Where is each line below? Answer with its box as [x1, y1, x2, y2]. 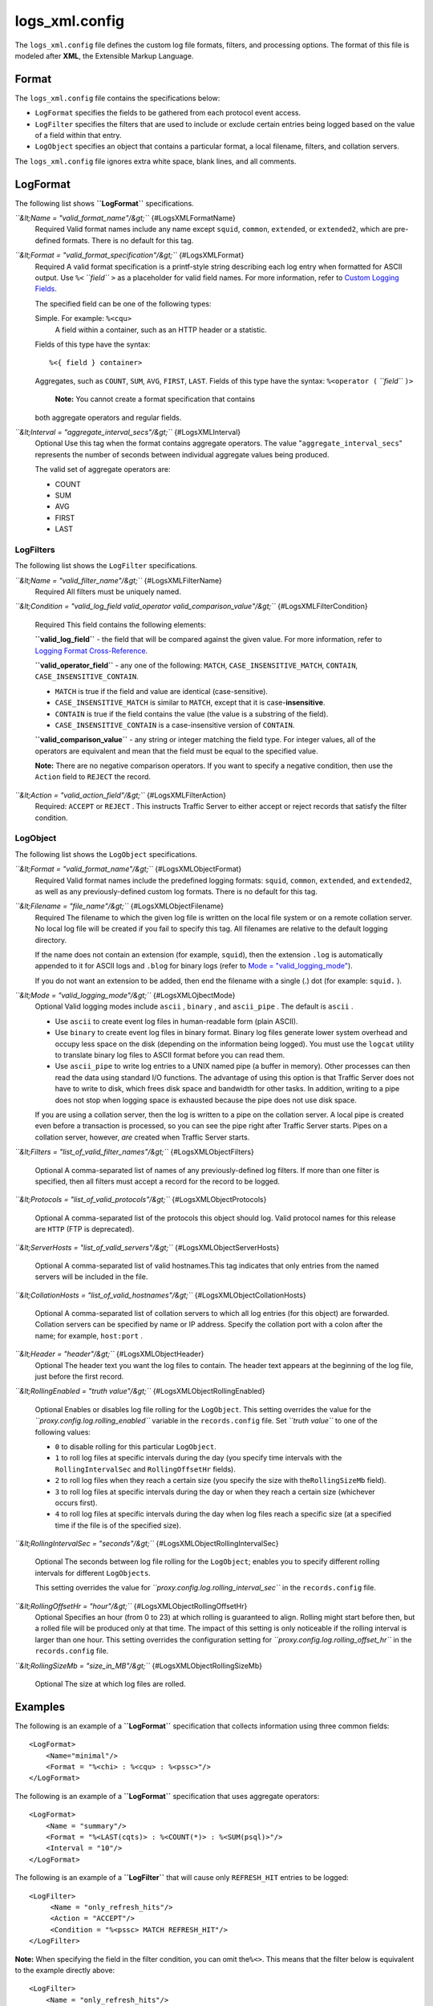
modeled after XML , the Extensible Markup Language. [14, 51, 194, 60]
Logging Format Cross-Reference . [34, 646, 148, 656]
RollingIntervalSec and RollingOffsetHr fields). [55, 1464, 236, 1474]
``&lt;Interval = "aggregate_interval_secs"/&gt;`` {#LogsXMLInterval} [14, 427, 241, 437]
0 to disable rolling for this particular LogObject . [55, 1441, 216, 1452]
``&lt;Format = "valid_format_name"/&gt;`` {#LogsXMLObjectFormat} [14, 864, 242, 874]
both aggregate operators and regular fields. [34, 412, 182, 422]
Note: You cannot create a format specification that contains [55, 394, 256, 404]
